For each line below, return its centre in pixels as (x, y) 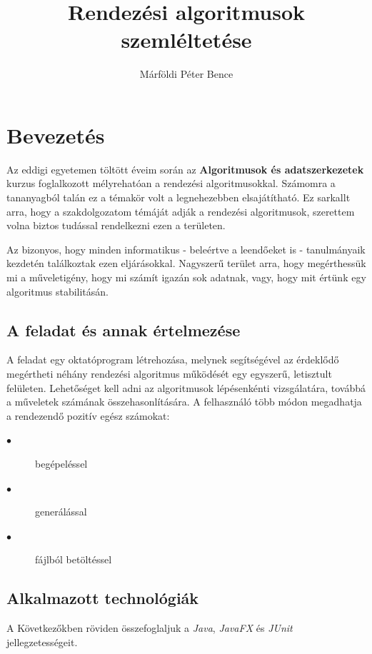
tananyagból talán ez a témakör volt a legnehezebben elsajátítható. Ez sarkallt (179, 197)
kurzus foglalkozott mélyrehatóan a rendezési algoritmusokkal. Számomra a (171, 183)
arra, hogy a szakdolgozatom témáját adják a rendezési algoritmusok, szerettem (181, 211)
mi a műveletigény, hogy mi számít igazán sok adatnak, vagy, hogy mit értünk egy (186, 277)
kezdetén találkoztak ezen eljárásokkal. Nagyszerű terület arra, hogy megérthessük (186, 263)
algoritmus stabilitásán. (58, 291)
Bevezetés (56, 135)
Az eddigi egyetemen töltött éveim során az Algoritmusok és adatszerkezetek (185, 169)
